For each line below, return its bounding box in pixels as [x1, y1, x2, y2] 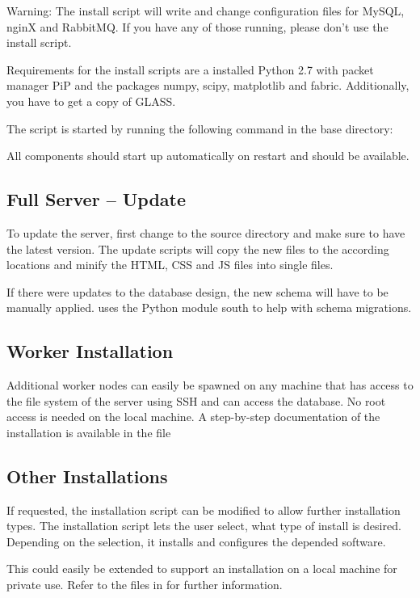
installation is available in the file [6, 423, 171, 440]
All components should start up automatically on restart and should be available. [6, 147, 409, 164]
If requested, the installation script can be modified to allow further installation [6, 501, 401, 518]
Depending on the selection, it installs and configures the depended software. [6, 533, 386, 550]
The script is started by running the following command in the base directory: [6, 120, 393, 137]
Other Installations [6, 463, 168, 488]
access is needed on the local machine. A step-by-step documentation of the [6, 408, 380, 425]
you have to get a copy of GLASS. [6, 92, 176, 109]
